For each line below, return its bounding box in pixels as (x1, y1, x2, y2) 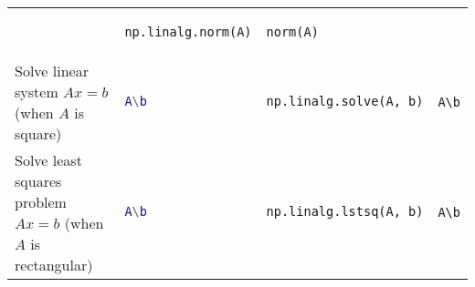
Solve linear (15, 59, 89, 81)
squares (15, 169, 62, 191)
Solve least (15, 149, 82, 170)
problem (15, 190, 67, 212)
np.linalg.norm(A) (124, 25, 252, 39)
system (15, 80, 58, 102)
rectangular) (15, 253, 93, 275)
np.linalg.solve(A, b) (266, 94, 424, 109)
